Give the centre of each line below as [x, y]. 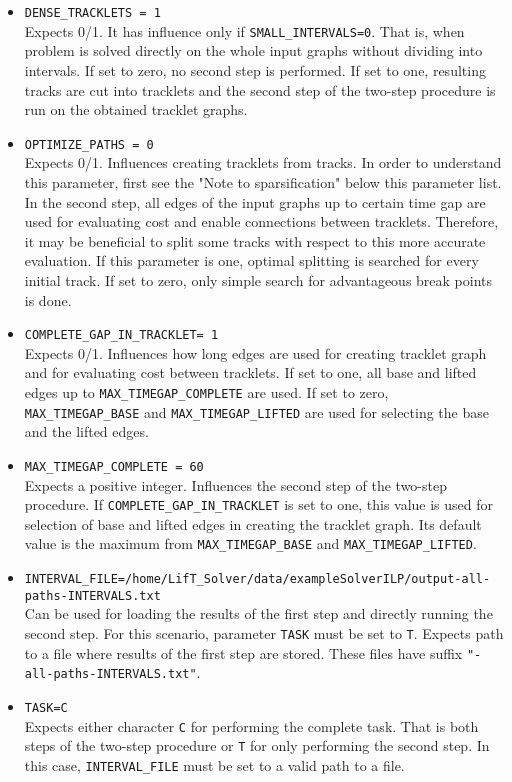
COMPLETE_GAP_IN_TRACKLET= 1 [121, 335]
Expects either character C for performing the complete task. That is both [251, 725]
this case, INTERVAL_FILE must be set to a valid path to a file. [214, 764]
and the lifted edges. [86, 431]
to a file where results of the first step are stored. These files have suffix [243, 652]
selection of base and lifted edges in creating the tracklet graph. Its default [253, 523]
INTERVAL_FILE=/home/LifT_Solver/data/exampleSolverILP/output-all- [257, 579]
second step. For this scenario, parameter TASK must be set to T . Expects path [264, 632]
